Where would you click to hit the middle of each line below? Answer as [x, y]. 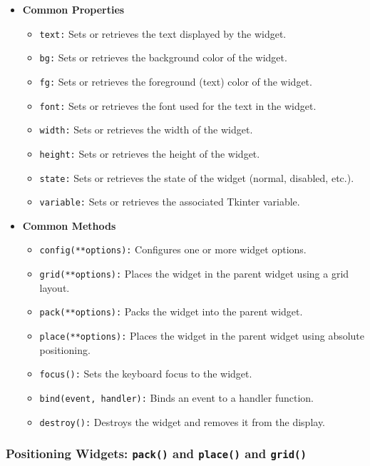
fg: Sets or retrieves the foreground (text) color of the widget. [176, 81]
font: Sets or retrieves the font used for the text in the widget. [178, 105]
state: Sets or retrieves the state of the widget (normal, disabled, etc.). [197, 177]
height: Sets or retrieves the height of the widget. [150, 153]
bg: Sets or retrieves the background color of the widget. [163, 57]
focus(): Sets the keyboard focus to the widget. [146, 374]
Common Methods [69, 225]
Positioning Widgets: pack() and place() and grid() [156, 454]
